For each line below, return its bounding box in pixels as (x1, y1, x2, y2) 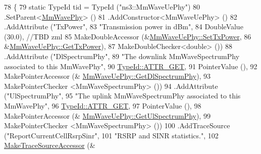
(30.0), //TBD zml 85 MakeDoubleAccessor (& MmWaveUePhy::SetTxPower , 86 (4, 31, 251, 41)
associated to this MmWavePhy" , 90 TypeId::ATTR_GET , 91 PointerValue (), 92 (4, 61, 257, 71)
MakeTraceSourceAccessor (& (4, 140, 95, 150)
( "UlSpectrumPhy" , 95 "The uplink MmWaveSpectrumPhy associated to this (4, 90, 241, 101)
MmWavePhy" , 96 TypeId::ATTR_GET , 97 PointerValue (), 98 (4, 100, 201, 111)
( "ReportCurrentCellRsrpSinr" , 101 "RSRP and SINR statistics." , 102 (4, 130, 219, 140)
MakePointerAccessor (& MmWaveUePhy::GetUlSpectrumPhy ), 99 (4, 110, 211, 121)
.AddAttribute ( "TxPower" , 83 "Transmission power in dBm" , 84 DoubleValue (4, 21, 243, 32)
